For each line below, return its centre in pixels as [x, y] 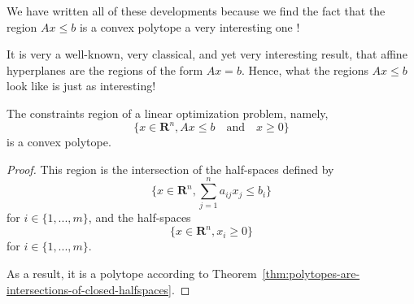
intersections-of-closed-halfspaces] [89, 289]
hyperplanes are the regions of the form [105, 69]
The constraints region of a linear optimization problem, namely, [168, 113]
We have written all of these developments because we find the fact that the [196, 11]
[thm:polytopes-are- [311, 274]
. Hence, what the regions [305, 69]
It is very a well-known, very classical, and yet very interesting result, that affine [207, 54]
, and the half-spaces [139, 217]
